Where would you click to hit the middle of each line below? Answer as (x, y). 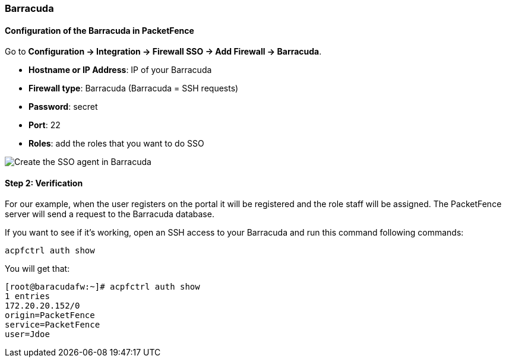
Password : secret (63, 107)
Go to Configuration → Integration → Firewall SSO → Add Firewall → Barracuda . (163, 52)
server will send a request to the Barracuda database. (110, 214)
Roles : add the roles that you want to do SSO (116, 144)
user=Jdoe (27, 334)
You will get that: (37, 269)
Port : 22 (45, 125)
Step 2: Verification (44, 183)
